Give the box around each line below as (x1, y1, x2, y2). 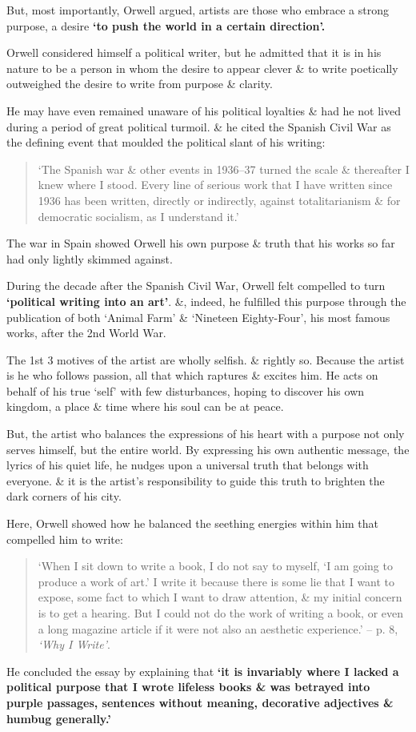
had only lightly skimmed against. (6, 250, 173, 267)
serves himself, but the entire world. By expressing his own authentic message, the (6, 440, 410, 457)
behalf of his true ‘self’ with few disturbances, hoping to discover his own (6, 382, 365, 399)
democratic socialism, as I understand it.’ (38, 207, 239, 224)
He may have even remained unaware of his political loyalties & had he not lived (6, 102, 401, 119)
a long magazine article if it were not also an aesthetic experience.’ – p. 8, (38, 620, 398, 637)
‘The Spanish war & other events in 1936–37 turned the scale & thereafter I (38, 160, 410, 177)
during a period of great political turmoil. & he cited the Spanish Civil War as (6, 118, 391, 135)
